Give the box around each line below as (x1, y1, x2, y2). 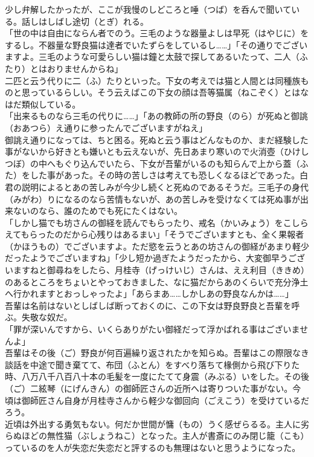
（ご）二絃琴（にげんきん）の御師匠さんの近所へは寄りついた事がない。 (5, 382, 293, 394)
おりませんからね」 (46, 62, 123, 74)
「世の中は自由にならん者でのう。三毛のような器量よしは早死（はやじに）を (5, 27, 309, 39)
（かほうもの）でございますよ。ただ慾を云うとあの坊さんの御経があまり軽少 (5, 239, 309, 252)
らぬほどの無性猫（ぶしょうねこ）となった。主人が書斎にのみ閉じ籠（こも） (5, 429, 309, 442)
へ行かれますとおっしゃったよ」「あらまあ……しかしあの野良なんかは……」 (5, 287, 293, 300)
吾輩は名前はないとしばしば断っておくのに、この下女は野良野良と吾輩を (5, 299, 292, 311)
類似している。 (21, 97, 81, 110)
